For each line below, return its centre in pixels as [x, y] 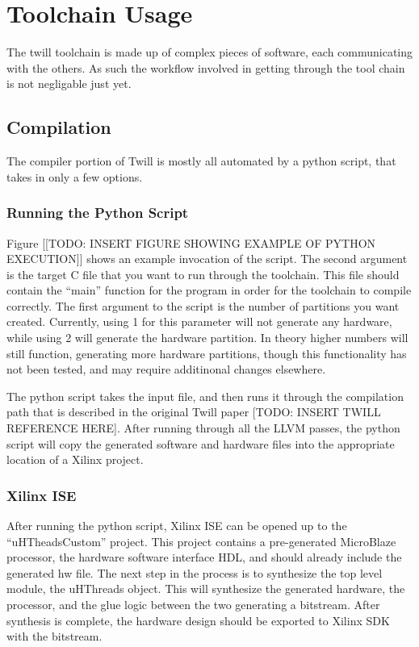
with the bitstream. [54, 636]
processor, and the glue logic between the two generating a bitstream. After [193, 605]
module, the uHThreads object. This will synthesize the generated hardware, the [206, 589]
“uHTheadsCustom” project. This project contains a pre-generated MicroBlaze [201, 541]
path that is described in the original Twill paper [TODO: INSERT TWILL [194, 412]
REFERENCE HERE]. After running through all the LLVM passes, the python [203, 428]
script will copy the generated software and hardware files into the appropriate [201, 443]
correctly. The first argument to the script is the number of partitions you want [203, 305]
